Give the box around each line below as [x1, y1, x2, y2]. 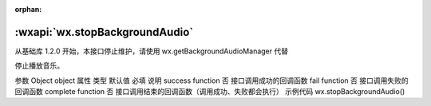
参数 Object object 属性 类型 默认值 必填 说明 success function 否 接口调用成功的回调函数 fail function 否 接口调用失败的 [14, 76, 409, 85]
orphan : [14, 5, 42, 14]
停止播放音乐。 [14, 61, 64, 71]
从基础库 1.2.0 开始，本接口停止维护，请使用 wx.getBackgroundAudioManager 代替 [14, 46, 289, 56]
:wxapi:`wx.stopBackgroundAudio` [14, 25, 194, 39]
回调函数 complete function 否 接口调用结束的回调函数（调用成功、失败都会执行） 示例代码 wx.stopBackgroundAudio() [14, 87, 405, 96]
